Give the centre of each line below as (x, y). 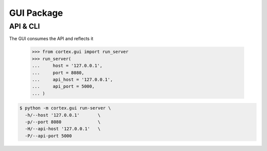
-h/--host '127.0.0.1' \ (63, 115)
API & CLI (24, 26)
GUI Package (36, 13)
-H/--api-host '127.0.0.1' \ (63, 129)
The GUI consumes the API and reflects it (51, 39)
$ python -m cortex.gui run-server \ (65, 108)
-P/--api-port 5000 (48, 136)
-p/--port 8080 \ (63, 122)
